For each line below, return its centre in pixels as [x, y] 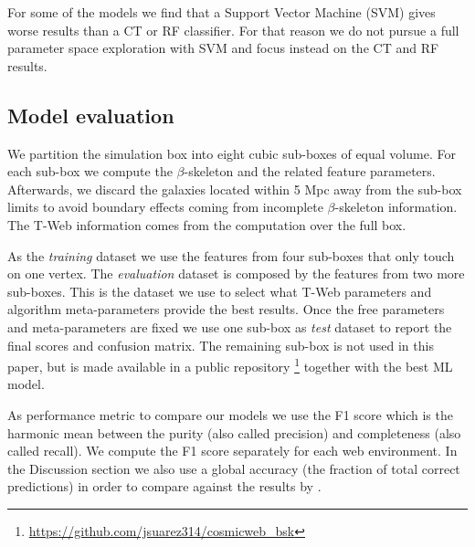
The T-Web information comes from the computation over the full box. [207, 224]
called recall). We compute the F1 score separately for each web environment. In [232, 451]
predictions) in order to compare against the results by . [164, 486]
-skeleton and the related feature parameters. [310, 171]
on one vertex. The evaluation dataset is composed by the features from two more [236, 273]
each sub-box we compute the [90, 171]
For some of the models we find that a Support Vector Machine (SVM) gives [222, 12]
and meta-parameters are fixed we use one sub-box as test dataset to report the [230, 326]
